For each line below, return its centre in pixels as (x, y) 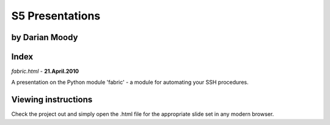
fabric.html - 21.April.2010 (45, 71)
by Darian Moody (45, 37)
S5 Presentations (56, 16)
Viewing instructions (52, 100)
